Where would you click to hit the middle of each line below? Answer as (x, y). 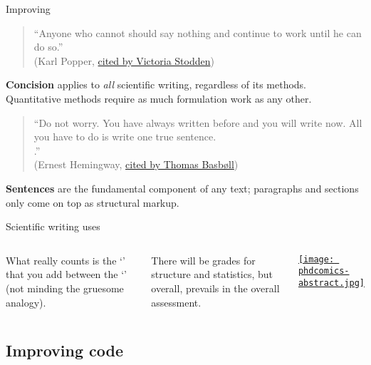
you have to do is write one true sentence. (125, 137)
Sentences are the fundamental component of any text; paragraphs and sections (182, 188)
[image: (316, 259)
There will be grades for (203, 260)
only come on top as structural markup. (93, 202)
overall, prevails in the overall (215, 288)
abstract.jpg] (331, 283)
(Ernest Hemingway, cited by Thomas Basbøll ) (136, 164)
